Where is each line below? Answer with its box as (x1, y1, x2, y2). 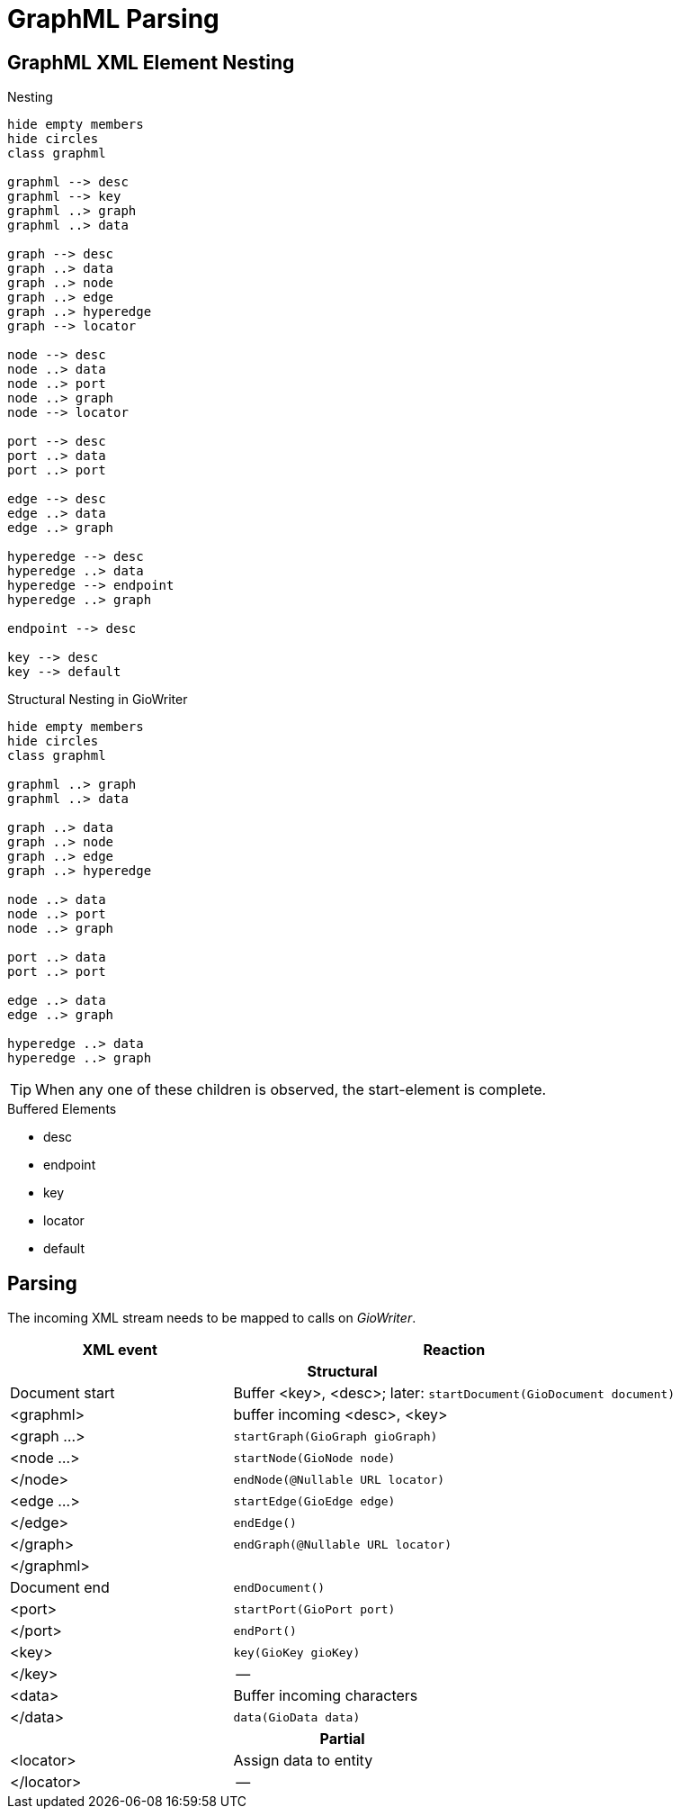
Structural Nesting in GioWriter (7, 691, 188, 708)
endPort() (233, 1623, 297, 1638)
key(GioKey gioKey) (233, 1645, 361, 1659)
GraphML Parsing (7, 4, 219, 34)
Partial (319, 1730, 365, 1748)
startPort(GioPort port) (233, 1602, 396, 1616)
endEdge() (233, 1515, 297, 1530)
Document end (10, 1578, 110, 1597)
